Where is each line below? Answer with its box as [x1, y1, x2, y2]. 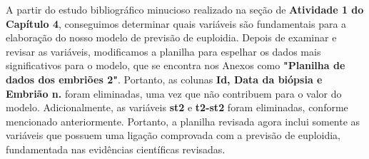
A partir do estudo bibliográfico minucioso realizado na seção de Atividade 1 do [6, 2, 364, 16]
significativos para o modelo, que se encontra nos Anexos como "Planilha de [6, 58, 345, 73]
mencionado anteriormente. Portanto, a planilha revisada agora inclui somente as [6, 113, 360, 128]
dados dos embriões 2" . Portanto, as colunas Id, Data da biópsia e [6, 71, 323, 86]
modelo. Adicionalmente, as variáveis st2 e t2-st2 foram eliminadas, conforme [6, 100, 348, 115]
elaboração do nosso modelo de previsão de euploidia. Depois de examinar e [6, 30, 337, 45]
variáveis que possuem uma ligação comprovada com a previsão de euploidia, [6, 128, 340, 143]
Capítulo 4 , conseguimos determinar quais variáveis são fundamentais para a [6, 16, 347, 31]
